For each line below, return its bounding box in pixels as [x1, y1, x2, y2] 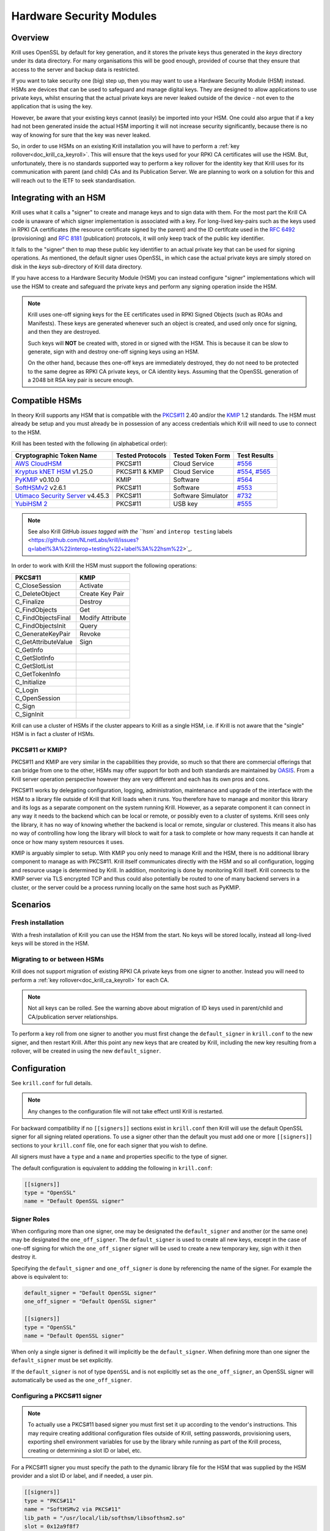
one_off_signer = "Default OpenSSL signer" [24, 1298, 157, 1305]
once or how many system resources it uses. [11, 838, 125, 845]
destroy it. [11, 1253, 37, 1261]
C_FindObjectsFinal [15, 613, 71, 622]
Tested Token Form [173, 451, 230, 459]
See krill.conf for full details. [11, 1079, 93, 1086]
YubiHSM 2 [15, 499, 48, 508]
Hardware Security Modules [11, 9, 157, 23]
